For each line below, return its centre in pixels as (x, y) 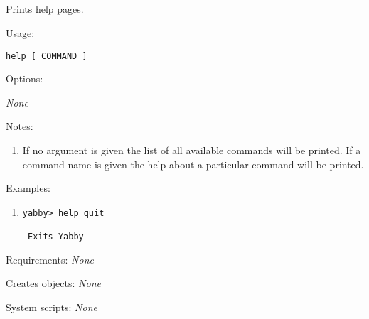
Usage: (20, 32)
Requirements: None (50, 259)
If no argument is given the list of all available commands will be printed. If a (192, 150)
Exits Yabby (55, 237)
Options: (25, 79)
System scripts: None (52, 307)
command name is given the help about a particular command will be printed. (193, 164)
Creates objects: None (53, 283)
